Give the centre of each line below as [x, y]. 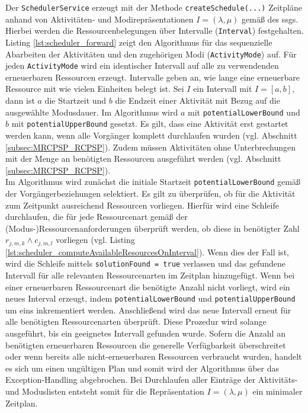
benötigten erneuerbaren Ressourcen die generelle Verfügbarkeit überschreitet [146, 345]
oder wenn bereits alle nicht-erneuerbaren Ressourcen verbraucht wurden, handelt [154, 356]
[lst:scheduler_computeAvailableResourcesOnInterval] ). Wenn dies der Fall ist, [147, 252]
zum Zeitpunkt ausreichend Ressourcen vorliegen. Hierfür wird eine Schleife [142, 205]
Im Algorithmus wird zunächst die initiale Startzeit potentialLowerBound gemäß [153, 182]
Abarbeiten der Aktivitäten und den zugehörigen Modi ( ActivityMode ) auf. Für [151, 54]
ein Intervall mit [223, 89]
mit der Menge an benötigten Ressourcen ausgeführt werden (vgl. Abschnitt [143, 159]
